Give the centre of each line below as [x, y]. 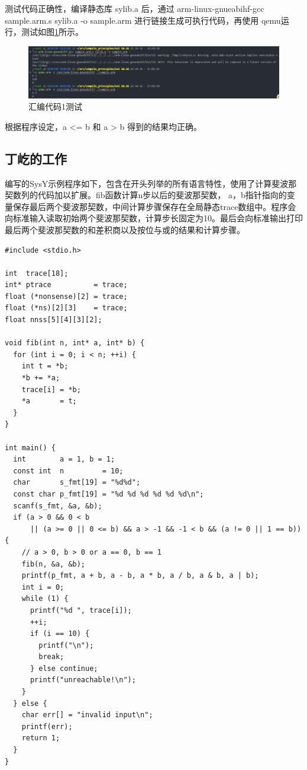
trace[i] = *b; [51, 389]
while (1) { [45, 599]
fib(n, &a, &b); [54, 564]
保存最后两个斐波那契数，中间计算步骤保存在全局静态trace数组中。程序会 [154, 206]
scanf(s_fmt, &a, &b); [58, 506]
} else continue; [64, 668]
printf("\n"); [66, 645]
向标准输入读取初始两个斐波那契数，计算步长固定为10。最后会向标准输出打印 [154, 218]
